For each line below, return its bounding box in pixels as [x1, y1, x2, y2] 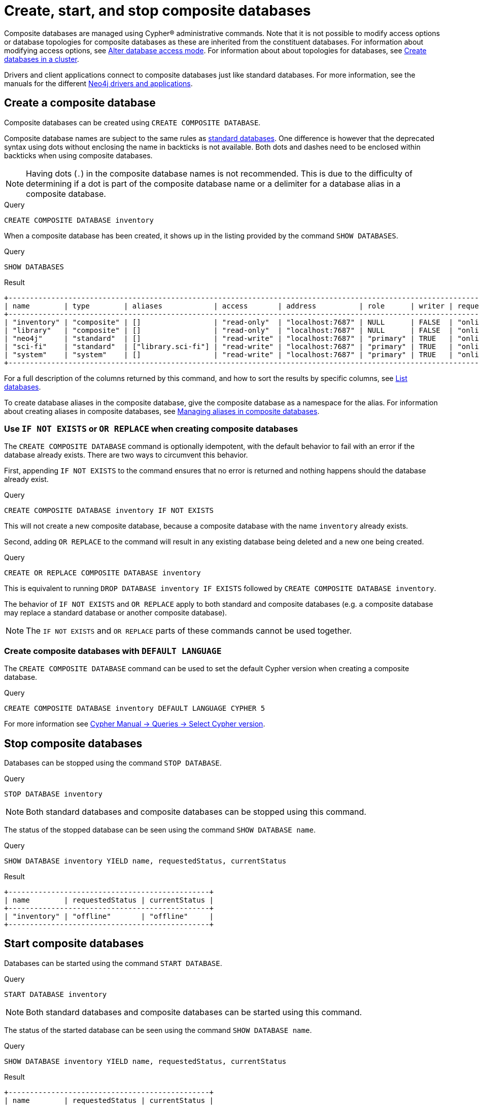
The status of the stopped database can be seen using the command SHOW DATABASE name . [4, 825, 316, 834]
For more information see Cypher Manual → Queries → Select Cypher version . [4, 719, 265, 729]
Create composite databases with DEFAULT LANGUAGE [4, 645, 222, 656]
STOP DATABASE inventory [4, 789, 102, 798]
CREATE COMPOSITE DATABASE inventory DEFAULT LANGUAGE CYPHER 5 [4, 704, 265, 713]
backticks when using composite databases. [4, 151, 153, 160]
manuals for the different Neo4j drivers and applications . [4, 79, 193, 88]
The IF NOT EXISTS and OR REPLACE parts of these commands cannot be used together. [26, 626, 352, 636]
